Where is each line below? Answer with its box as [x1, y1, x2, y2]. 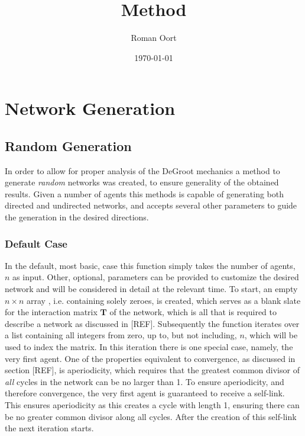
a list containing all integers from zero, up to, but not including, [5, 329, 237, 341]
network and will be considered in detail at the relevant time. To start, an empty [5, 283, 298, 295]
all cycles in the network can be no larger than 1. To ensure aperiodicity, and [5, 375, 284, 387]
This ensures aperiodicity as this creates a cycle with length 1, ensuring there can [5, 399, 300, 411]
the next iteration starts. [5, 422, 94, 434]
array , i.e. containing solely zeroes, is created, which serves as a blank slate [27, 294, 301, 306]
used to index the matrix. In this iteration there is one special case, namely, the [5, 341, 293, 353]
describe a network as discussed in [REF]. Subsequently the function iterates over [5, 317, 300, 329]
